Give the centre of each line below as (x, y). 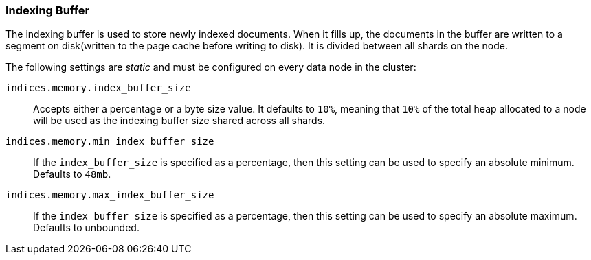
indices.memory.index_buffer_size (98, 88)
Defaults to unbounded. (86, 228)
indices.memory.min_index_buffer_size (110, 142)
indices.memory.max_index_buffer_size (110, 195)
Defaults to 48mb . (72, 174)
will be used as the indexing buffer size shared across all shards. (179, 121)
